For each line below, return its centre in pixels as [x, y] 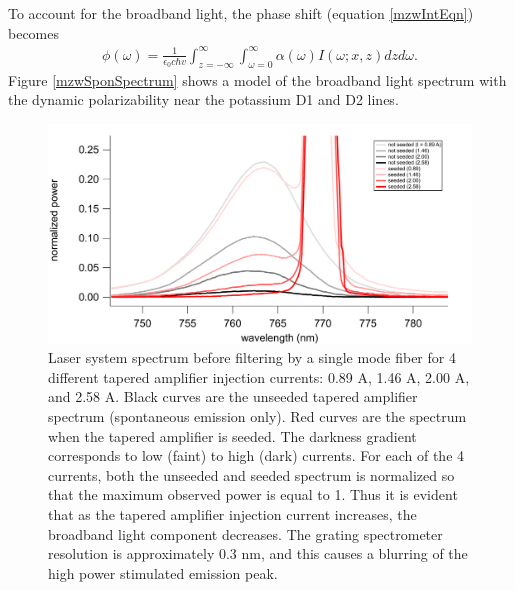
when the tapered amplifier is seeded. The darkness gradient [232, 435]
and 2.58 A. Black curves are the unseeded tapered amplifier [233, 396]
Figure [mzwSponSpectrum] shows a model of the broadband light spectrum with [257, 79]
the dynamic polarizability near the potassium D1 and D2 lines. [203, 99]
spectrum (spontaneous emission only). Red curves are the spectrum [257, 415]
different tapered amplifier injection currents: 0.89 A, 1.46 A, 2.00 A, [259, 376]
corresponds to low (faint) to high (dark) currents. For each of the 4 [256, 455]
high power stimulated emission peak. [163, 572]
